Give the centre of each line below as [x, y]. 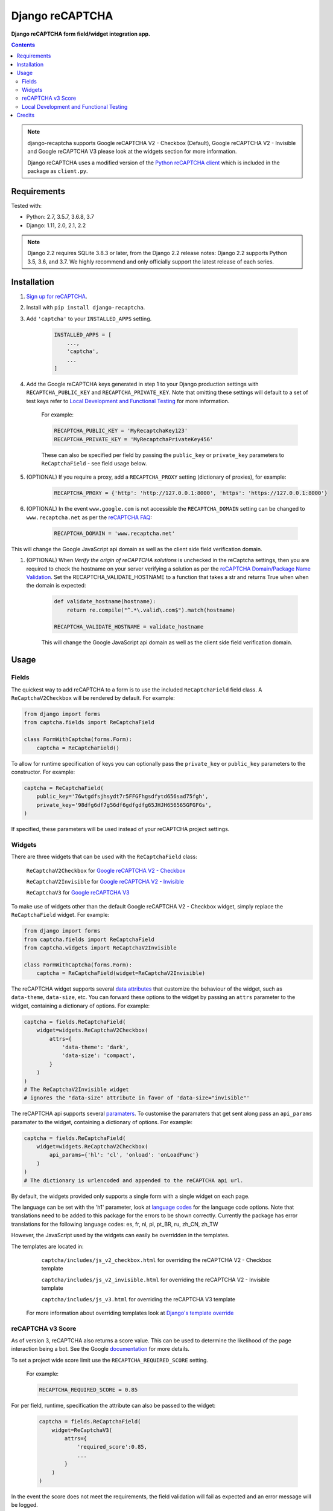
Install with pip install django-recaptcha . [86, 308]
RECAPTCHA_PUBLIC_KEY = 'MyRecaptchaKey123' [121, 431]
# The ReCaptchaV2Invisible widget [76, 1089]
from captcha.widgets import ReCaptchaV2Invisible [100, 948]
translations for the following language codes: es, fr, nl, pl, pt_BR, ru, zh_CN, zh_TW [115, 1224]
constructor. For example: [43, 772]
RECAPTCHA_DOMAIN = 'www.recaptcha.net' [114, 533]
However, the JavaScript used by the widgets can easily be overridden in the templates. [120, 1235]
